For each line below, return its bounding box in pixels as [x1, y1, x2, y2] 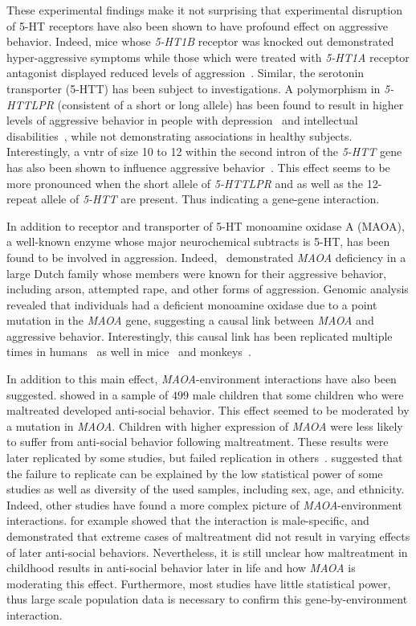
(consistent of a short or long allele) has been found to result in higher [57, 96, 404, 113]
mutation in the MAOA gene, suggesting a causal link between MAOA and [6, 312, 374, 329]
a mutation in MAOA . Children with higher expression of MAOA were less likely [6, 417, 403, 434]
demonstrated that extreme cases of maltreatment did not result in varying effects [6, 528, 410, 544]
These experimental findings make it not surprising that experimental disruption [6, 2, 402, 18]
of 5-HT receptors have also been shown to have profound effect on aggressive [6, 17, 388, 34]
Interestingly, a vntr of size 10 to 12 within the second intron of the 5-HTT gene [6, 143, 402, 160]
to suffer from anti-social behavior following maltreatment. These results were [6, 433, 389, 450]
